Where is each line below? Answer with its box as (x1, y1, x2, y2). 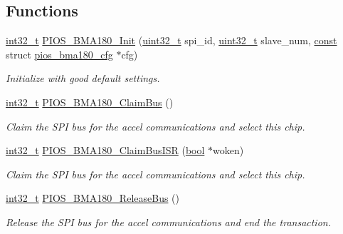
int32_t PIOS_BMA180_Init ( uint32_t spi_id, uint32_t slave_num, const (6, 33, 337, 48)
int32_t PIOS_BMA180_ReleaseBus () (6, 190, 180, 205)
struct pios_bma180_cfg (6, 46, 113, 61)
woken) (213, 143, 244, 158)
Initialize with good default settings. (6, 71, 160, 86)
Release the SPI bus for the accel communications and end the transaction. (6, 214, 331, 229)
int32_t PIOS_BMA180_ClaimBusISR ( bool (6, 143, 205, 158)
